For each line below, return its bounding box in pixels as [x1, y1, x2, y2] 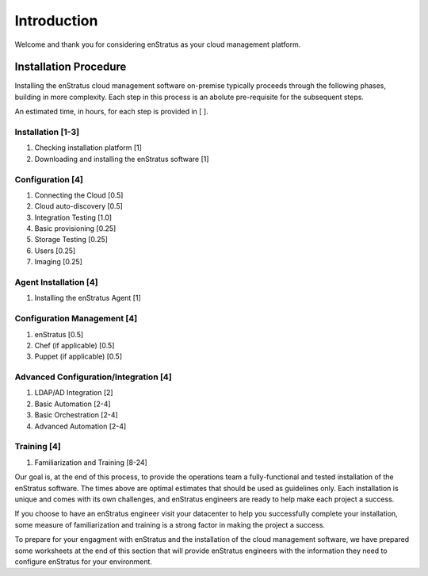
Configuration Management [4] [14, 313, 138, 324]
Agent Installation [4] [14, 277, 98, 288]
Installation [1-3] [14, 127, 79, 137]
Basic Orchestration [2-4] [34, 410, 118, 420]
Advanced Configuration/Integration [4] [14, 371, 172, 382]
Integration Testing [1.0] [34, 213, 113, 222]
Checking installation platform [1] [34, 143, 143, 152]
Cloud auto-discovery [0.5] [34, 202, 123, 211]
